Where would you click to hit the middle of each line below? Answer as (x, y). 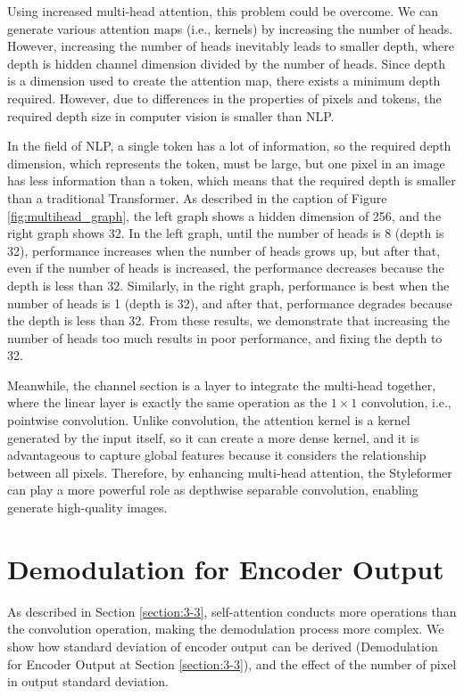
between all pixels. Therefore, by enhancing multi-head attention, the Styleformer (230, 472)
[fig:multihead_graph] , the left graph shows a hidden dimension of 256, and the (224, 215)
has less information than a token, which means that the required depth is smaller (232, 180)
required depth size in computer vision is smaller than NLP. (171, 115)
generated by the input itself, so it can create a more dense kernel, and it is (213, 437)
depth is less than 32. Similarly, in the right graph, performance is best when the (228, 285)
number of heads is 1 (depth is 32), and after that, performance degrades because (230, 303)
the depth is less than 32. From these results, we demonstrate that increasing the (228, 320)
